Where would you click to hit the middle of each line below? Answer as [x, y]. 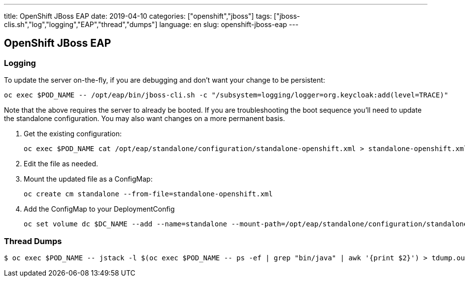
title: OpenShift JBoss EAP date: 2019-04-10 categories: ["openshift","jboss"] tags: [138, 16]
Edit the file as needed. [61, 164]
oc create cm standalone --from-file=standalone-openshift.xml [148, 194]
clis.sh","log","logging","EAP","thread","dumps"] [81, 24]
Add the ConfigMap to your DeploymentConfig [99, 209]
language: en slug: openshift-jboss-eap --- [229, 24]
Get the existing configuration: [73, 134]
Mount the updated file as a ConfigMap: [88, 179]
